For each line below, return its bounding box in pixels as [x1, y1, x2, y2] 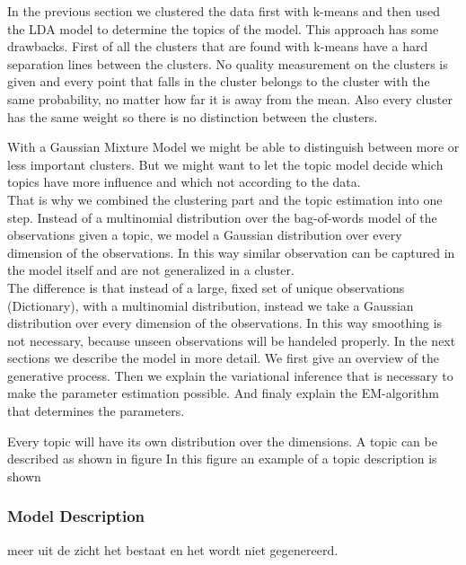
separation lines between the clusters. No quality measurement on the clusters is [7, 54, 448, 73]
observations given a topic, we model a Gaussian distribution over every [7, 225, 402, 244]
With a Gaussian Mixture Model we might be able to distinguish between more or [7, 137, 460, 156]
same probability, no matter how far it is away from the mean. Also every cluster [7, 89, 453, 108]
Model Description [7, 505, 145, 527]
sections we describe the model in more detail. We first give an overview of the [7, 349, 440, 367]
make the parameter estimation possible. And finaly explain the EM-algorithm [7, 384, 439, 402]
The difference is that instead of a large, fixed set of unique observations [7, 278, 405, 296]
